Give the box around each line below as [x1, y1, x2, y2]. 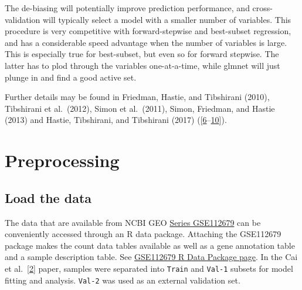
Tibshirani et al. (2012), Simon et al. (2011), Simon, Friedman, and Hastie [5, 102, 275, 114]
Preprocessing [5, 148, 120, 172]
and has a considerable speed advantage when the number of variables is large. [5, 36, 287, 48]
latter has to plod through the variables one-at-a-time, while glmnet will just [5, 59, 280, 71]
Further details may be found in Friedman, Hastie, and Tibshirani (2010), [5, 91, 270, 103]
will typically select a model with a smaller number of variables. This [42, 13, 291, 25]
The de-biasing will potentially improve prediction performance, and [5, 2, 250, 14]
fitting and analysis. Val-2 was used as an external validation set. [5, 274, 240, 286]
